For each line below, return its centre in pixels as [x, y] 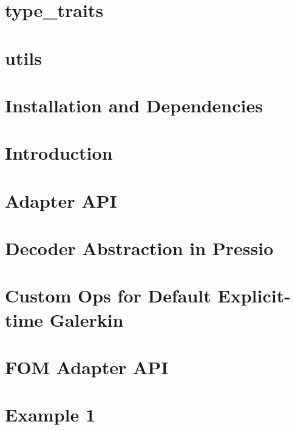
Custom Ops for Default [108, 295]
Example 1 [50, 415]
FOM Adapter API [87, 367]
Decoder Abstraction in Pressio [139, 248]
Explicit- [254, 295]
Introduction [59, 153]
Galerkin [86, 319]
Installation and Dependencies [134, 105]
